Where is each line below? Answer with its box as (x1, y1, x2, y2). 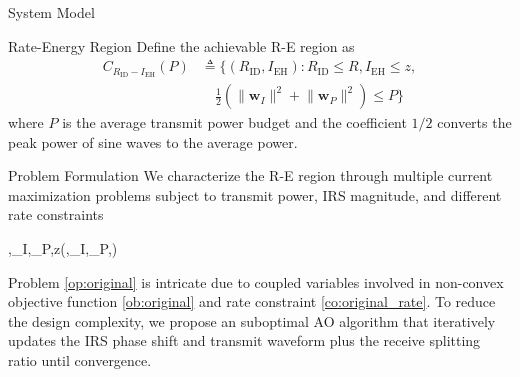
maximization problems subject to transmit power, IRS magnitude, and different (8, 184, 502, 205)
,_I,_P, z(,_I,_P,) (8, 238, 118, 259)
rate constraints (8, 204, 104, 225)
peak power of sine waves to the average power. (8, 131, 298, 152)
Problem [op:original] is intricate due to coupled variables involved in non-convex (8, 271, 504, 292)
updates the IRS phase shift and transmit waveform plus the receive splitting (8, 330, 481, 351)
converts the (437, 112, 512, 133)
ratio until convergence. (8, 350, 152, 371)
